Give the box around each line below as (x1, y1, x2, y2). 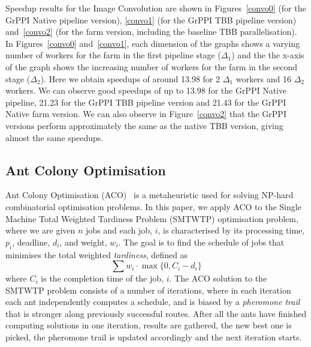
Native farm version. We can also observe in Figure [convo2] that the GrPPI (5, 107, 286, 120)
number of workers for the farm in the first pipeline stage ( (5, 49, 221, 61)
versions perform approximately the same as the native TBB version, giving (5, 119, 283, 131)
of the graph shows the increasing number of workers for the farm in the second (5, 60, 298, 73)
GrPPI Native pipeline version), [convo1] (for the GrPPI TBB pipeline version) (5, 13, 297, 26)
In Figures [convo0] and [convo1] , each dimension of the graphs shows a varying (5, 37, 300, 49)
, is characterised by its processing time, (158, 224, 305, 237)
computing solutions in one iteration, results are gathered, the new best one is (5, 319, 292, 331)
